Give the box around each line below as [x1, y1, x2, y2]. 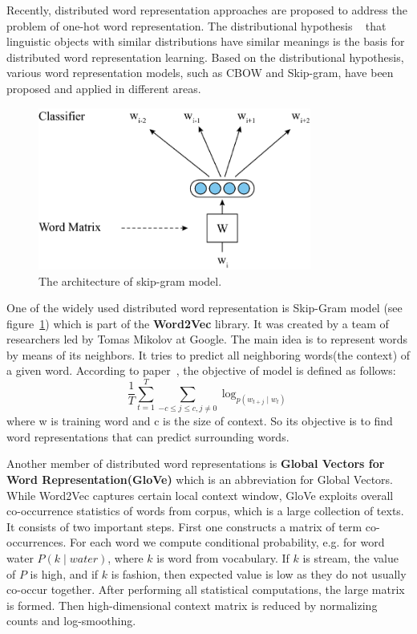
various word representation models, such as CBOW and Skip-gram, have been [6, 64, 394, 81]
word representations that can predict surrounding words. [6, 428, 289, 445]
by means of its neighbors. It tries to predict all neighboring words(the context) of [6, 346, 411, 363]
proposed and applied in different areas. [6, 79, 201, 96]
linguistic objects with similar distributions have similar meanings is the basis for [6, 33, 405, 50]
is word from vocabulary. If [156, 549, 289, 566]
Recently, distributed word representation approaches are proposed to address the [6, 2, 407, 18]
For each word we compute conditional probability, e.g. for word [70, 534, 385, 551]
